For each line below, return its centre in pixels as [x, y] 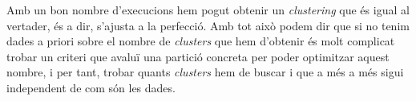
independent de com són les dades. [91, 87]
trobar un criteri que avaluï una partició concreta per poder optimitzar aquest [198, 56]
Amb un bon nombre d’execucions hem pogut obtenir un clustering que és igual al [208, 10]
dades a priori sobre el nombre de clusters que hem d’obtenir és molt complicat [201, 41]
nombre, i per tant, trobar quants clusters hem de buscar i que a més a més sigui [205, 72]
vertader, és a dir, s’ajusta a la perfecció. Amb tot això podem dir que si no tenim [208, 25]
